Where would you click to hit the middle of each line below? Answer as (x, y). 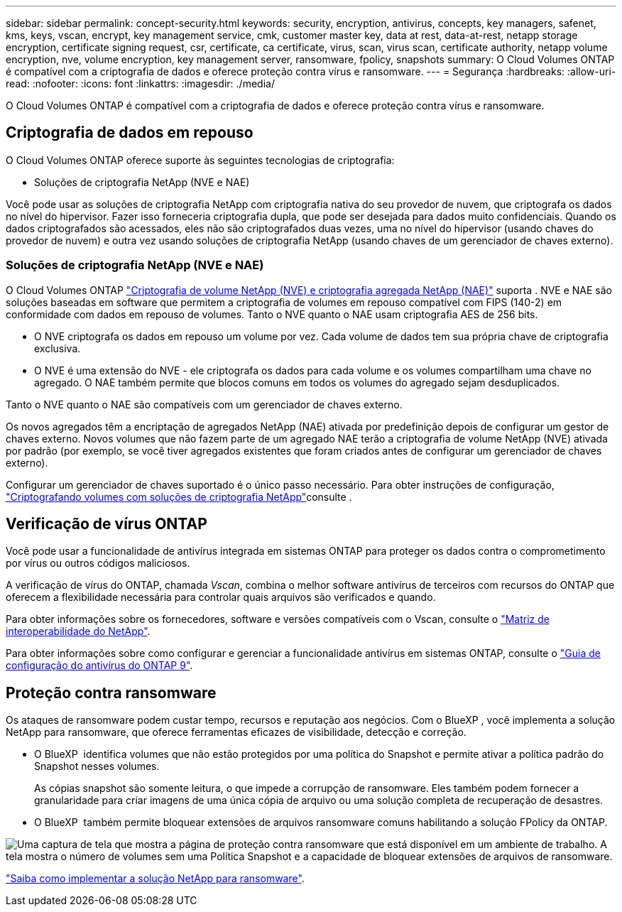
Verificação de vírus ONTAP (107, 524)
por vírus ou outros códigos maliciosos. (98, 563)
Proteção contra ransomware (111, 693)
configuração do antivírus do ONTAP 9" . (99, 666)
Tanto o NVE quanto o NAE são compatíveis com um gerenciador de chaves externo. (204, 404)
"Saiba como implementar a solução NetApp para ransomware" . (155, 879)
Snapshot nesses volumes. (97, 766)
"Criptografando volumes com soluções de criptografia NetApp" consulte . (179, 496)
